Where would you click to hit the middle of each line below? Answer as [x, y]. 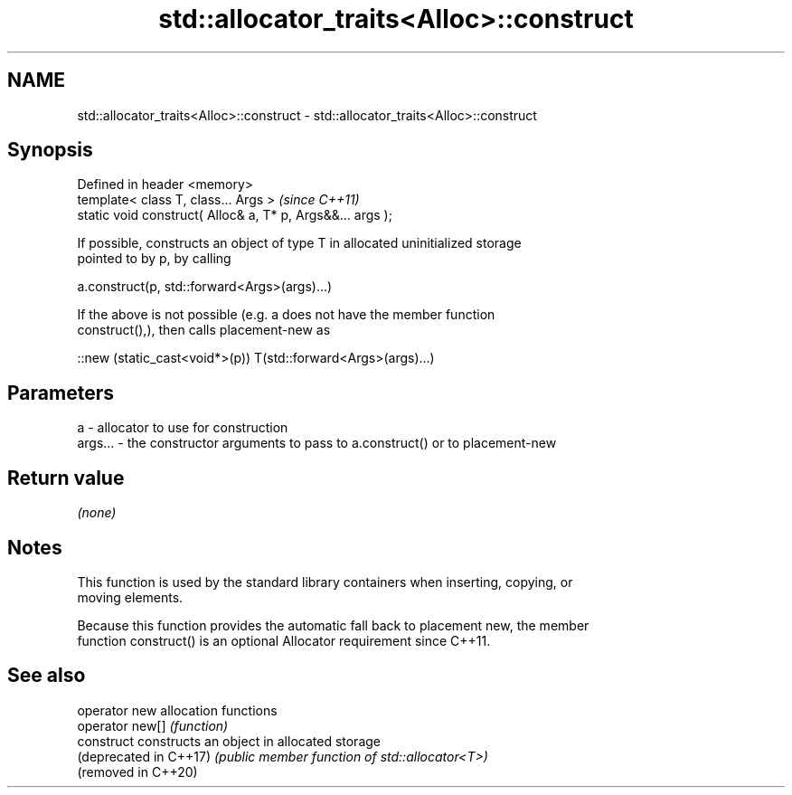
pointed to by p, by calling [154, 259]
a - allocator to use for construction [183, 428]
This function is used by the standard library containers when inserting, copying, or [325, 582]
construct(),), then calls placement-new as [204, 330]
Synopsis [50, 150]
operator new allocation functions [177, 710]
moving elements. [130, 597]
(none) [97, 513]
